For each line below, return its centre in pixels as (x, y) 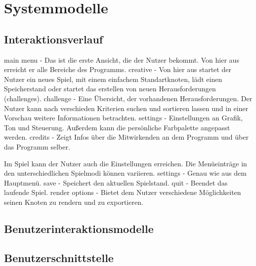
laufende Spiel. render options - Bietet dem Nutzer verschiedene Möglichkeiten (123, 192)
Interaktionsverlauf (54, 39)
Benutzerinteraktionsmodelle (79, 228)
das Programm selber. (37, 146)
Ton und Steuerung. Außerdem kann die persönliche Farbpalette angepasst (117, 127)
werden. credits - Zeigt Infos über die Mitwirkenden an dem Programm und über (126, 137)
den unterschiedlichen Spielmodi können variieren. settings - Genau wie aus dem (125, 173)
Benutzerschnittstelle (59, 257)
